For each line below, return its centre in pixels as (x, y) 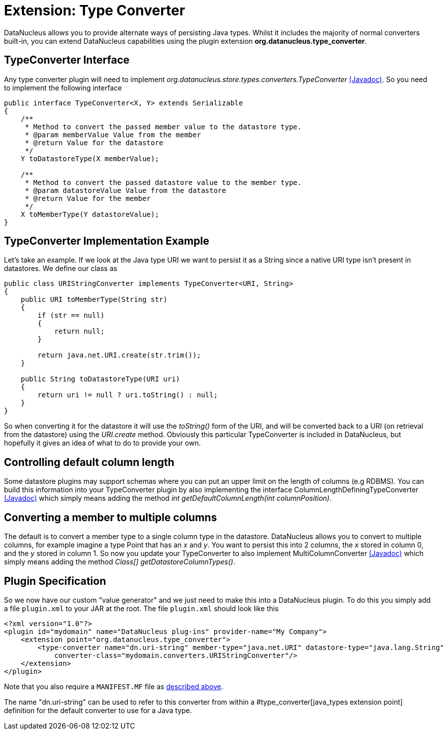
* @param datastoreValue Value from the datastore (126, 190)
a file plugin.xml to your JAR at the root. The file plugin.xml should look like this (141, 608)
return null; (80, 331)
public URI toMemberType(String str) (94, 300)
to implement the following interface (63, 88)
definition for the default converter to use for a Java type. (98, 710)
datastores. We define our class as (61, 269)
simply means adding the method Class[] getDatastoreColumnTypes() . (120, 562)
